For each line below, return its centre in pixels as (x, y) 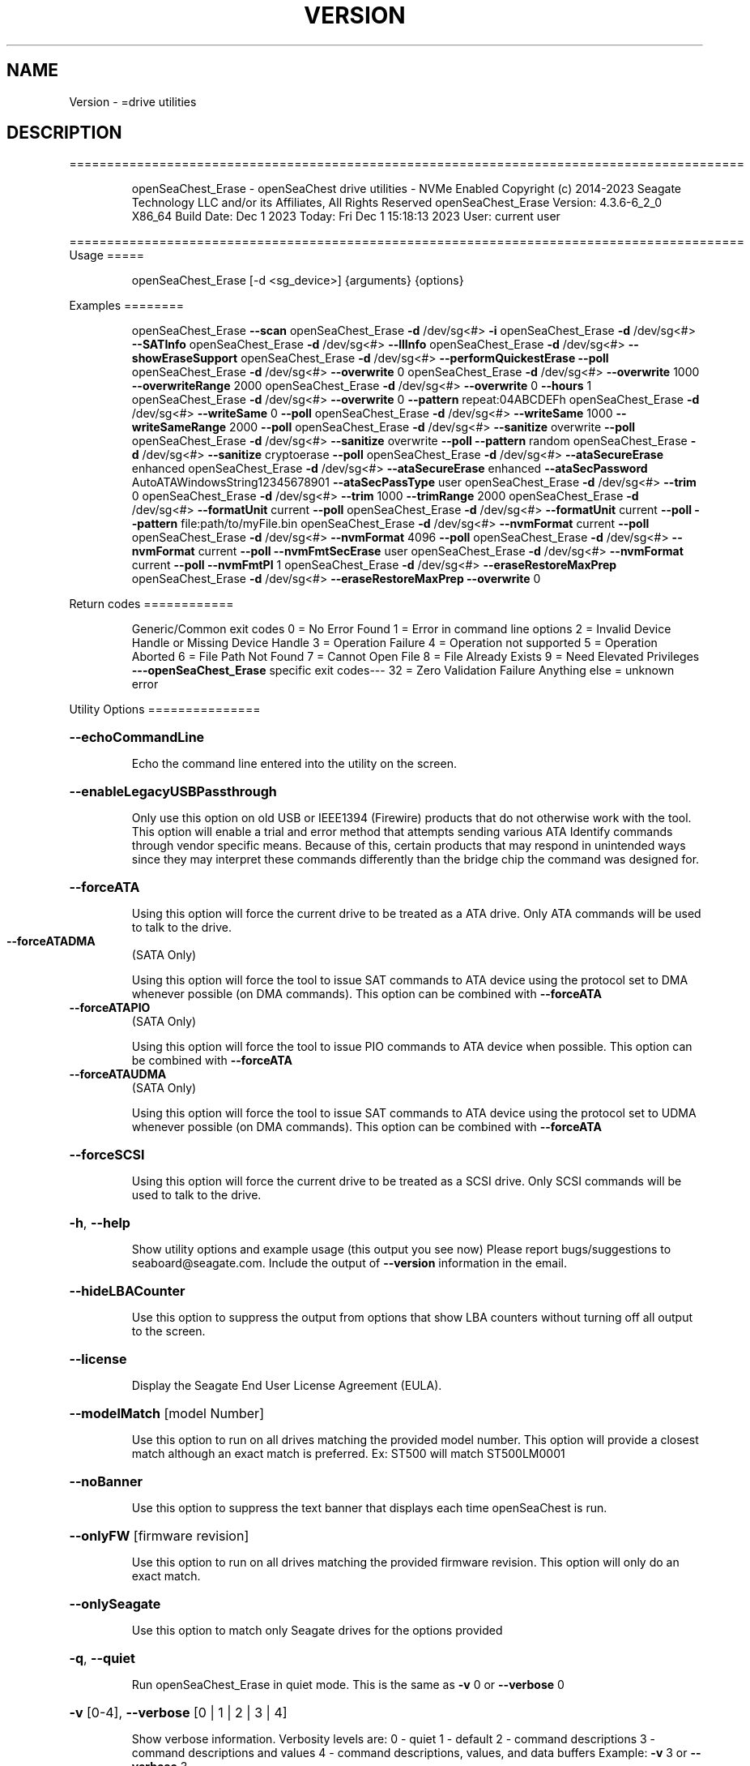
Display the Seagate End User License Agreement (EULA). (287, 1386)
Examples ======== (127, 306)
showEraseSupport (185, 358)
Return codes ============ (151, 604)
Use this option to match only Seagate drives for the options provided (317, 1631)
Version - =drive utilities (133, 101)
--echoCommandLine (137, 737)
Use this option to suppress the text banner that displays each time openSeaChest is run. (369, 1508)
